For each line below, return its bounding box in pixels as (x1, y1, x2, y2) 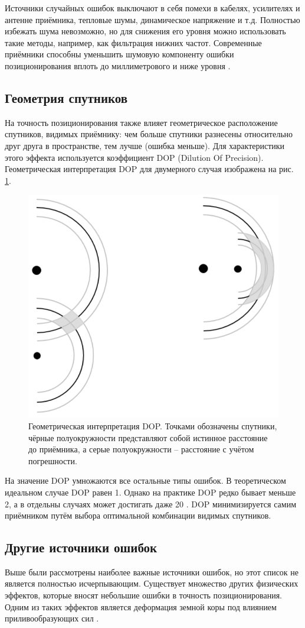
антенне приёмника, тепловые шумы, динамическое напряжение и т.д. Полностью (5, 13, 300, 25)
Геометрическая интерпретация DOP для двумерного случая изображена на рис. (5, 163, 294, 175)
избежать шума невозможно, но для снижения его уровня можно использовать (5, 25, 286, 37)
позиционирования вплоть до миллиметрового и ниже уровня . (5, 59, 231, 72)
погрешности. (28, 454, 77, 467)
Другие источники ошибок (5, 538, 158, 556)
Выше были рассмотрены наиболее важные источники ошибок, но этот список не (5, 565, 299, 578)
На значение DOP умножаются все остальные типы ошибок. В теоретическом (5, 474, 286, 487)
